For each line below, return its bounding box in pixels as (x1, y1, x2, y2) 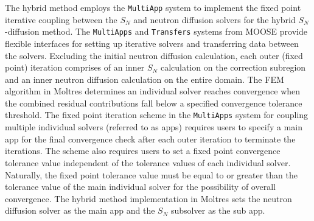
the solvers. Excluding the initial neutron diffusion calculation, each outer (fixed (5, 49, 303, 61)
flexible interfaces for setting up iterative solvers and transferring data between (5, 37, 299, 49)
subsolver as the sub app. (171, 204, 265, 217)
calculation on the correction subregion (160, 61, 306, 74)
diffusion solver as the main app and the (5, 204, 155, 217)
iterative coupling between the (5, 13, 117, 26)
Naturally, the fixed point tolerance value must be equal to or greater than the (5, 168, 298, 181)
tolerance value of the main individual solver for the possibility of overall (5, 180, 276, 193)
